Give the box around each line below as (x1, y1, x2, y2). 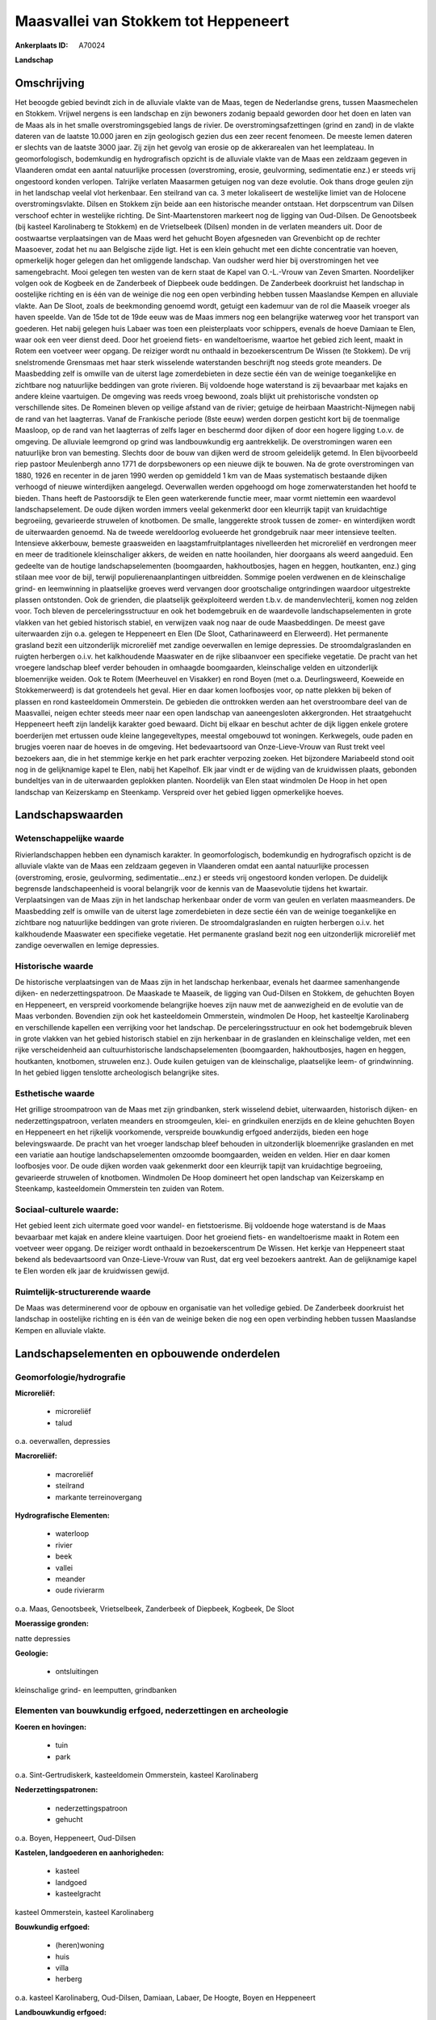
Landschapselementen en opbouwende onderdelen (15, 1346, 280, 1361)
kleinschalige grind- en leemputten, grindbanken (15, 1685, 177, 1694)
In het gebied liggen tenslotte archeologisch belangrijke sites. (15, 1067, 220, 1078)
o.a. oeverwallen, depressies (15, 1437, 111, 1446)
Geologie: (15, 1648, 48, 1658)
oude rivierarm (55, 1585, 105, 1595)
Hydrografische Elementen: (15, 1511, 111, 1520)
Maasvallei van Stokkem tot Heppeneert (15, 12, 290, 30)
